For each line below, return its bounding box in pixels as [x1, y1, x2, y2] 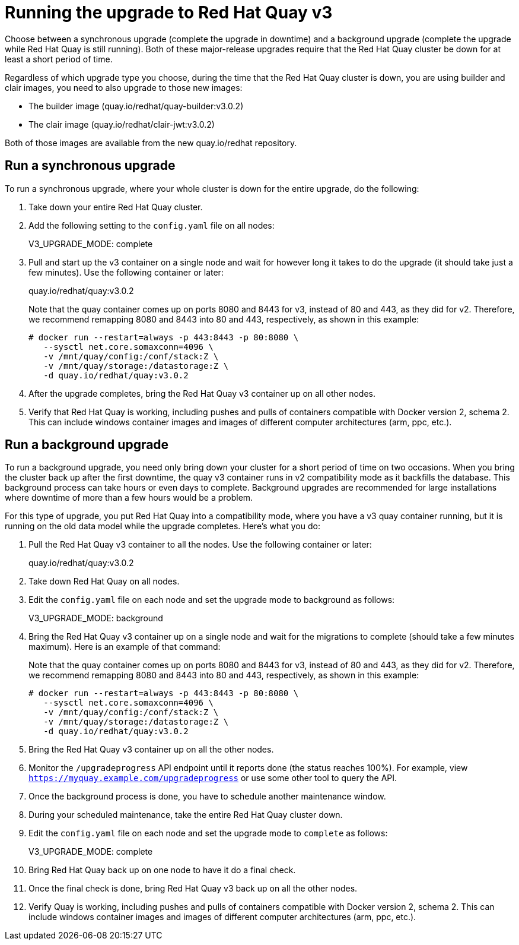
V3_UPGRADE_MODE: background [28, 613, 163, 624]
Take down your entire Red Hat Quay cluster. [28, 201, 203, 212]
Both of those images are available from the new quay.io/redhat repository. [5, 137, 297, 148]
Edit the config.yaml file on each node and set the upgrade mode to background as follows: [28, 595, 395, 605]
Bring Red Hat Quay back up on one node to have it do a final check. [28, 865, 296, 876]
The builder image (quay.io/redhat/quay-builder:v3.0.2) [28, 100, 244, 111]
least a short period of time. [5, 53, 113, 64]
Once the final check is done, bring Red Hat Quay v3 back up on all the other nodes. [28, 883, 358, 894]
